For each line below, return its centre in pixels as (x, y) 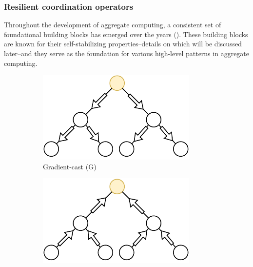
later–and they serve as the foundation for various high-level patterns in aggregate (127, 53)
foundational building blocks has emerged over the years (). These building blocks (126, 34)
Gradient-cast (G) (70, 166)
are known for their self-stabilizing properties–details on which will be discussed (123, 44)
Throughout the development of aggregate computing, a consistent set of (113, 25)
